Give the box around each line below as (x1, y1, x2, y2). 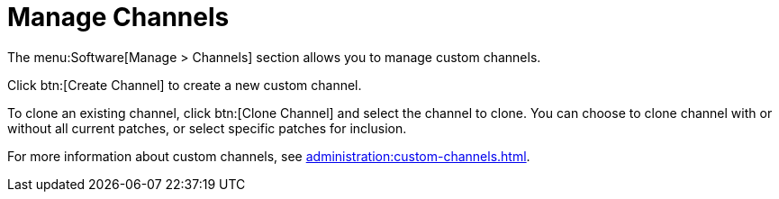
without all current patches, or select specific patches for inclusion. (7, 120, 407, 136)
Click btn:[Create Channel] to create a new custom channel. (7, 77, 362, 93)
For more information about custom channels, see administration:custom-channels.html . (7, 148, 530, 164)
